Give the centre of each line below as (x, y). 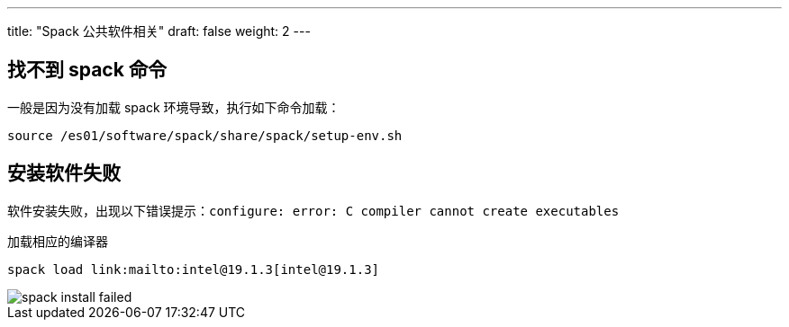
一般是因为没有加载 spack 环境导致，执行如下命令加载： (174, 107)
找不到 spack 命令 (87, 70)
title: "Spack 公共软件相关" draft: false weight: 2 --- (159, 31)
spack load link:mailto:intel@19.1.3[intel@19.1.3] (194, 269)
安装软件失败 (64, 173)
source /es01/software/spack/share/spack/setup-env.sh (205, 135)
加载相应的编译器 (58, 241)
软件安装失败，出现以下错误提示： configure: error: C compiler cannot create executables (313, 210)
